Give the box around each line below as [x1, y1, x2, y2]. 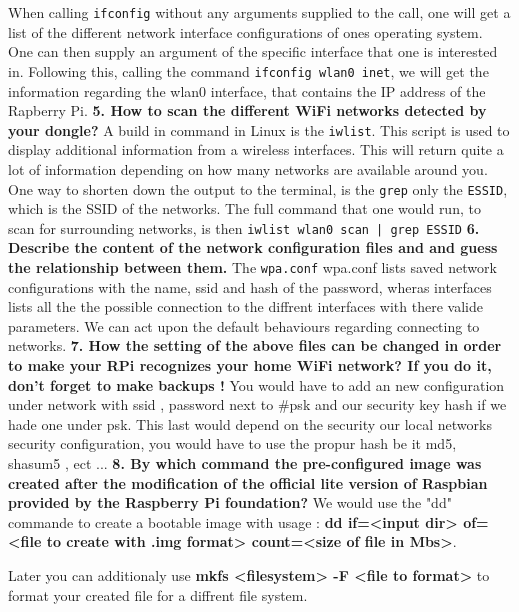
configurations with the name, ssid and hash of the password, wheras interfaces [8, 276, 492, 297]
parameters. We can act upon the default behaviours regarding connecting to [8, 315, 480, 336]
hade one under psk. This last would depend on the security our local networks [8, 413, 492, 434]
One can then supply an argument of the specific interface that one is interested [8, 41, 498, 62]
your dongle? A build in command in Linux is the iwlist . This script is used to [8, 119, 510, 140]
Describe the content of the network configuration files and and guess [8, 237, 498, 258]
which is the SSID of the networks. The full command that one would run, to [8, 198, 481, 219]
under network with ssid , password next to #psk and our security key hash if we [8, 394, 507, 415]
